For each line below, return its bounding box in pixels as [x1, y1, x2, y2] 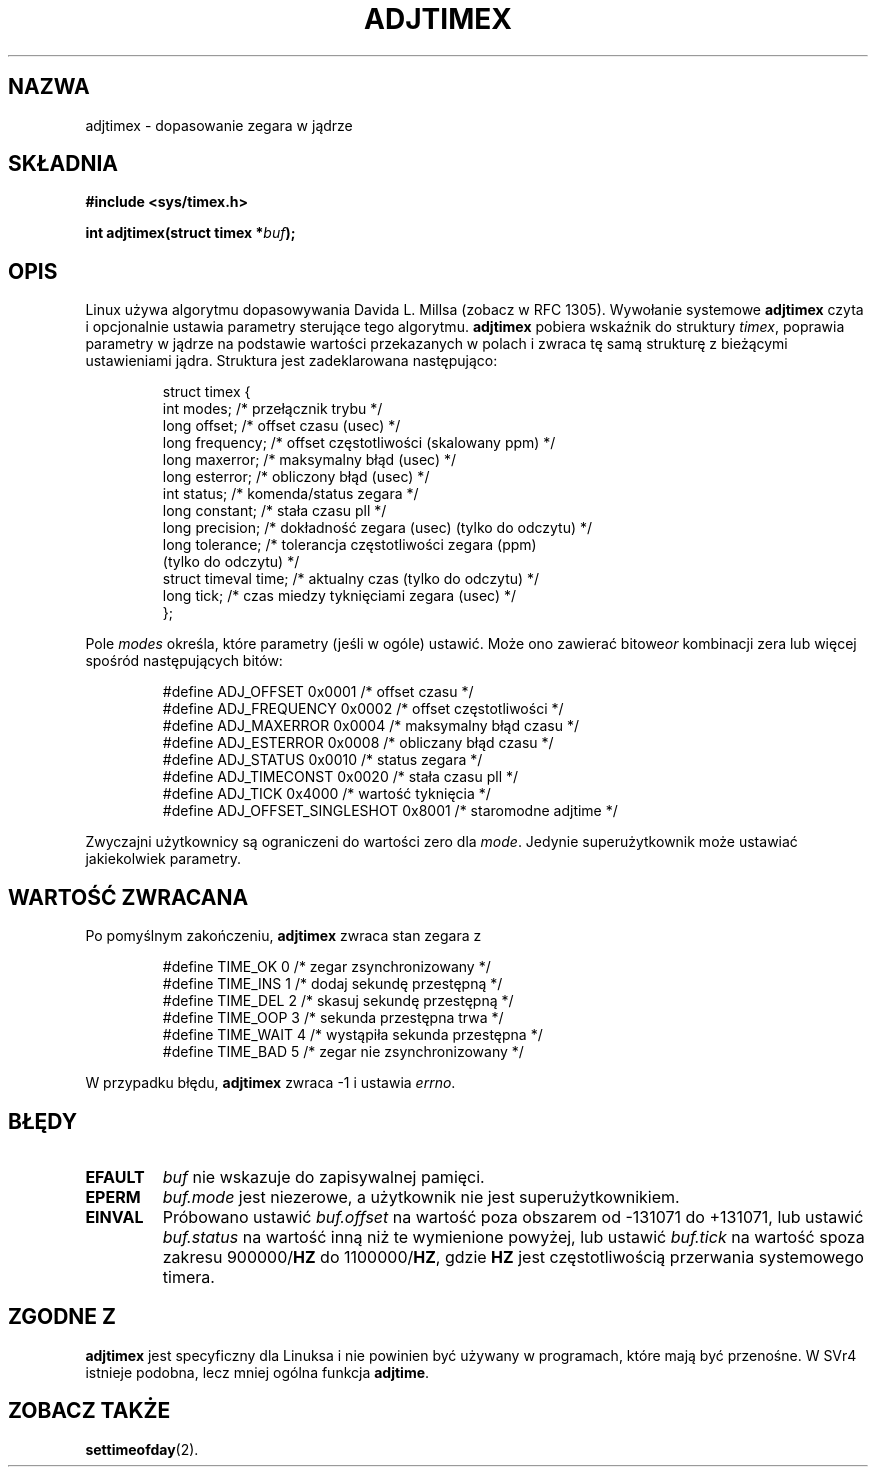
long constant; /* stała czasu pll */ [162, 502, 387, 520]
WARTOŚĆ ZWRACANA [8, 884, 249, 910]
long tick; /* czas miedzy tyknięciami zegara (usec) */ [162, 587, 517, 605]
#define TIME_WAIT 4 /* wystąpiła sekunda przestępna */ [162, 1026, 543, 1044]
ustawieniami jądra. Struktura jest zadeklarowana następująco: [85, 352, 498, 370]
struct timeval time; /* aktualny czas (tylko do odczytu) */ [162, 570, 540, 588]
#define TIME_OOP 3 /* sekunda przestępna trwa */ [162, 1009, 504, 1027]
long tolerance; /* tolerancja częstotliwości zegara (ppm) [162, 536, 537, 554]
